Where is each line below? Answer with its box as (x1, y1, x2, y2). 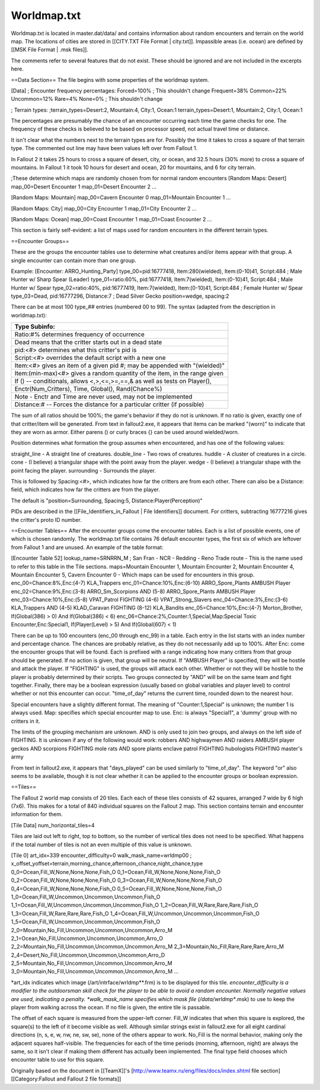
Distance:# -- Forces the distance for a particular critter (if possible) (14, 400, 204, 409)
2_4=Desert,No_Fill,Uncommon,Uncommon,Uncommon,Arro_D (11, 951, 165, 958)
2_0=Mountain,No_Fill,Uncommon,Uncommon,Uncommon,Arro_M (11, 926, 173, 933)
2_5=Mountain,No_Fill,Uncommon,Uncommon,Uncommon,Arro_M (11, 960, 172, 967)
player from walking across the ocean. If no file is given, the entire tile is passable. (11, 1004, 212, 1011)
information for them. (11, 811, 63, 818)
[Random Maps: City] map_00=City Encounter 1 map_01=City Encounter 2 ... (11, 205, 197, 212)
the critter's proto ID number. (11, 516, 82, 523)
